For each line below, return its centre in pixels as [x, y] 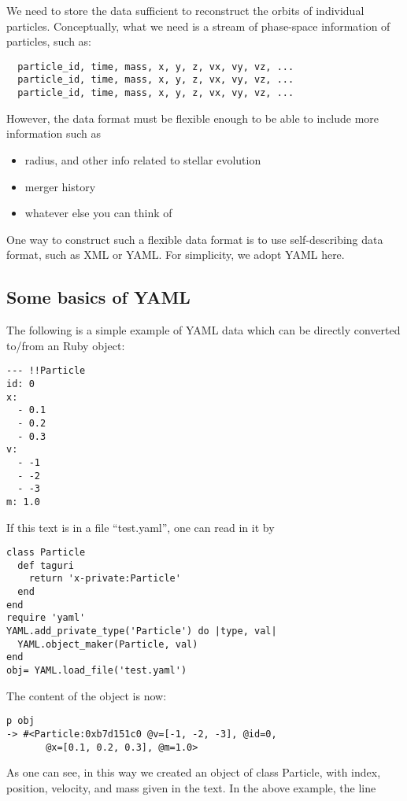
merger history [60, 186]
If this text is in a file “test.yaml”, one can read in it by [141, 527]
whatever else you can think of [98, 213]
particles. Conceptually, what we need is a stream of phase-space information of [198, 26]
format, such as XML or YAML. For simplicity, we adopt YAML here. [176, 255]
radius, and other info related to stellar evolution [143, 159]
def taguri [46, 565]
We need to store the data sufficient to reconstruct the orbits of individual [185, 10]
